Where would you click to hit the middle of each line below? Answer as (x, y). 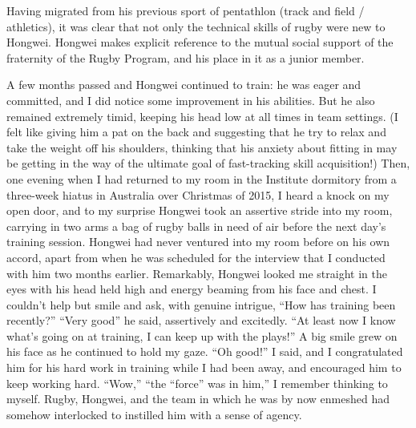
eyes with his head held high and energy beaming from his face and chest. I (192, 289)
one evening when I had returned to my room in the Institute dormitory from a (202, 178)
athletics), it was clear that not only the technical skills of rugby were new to (196, 26)
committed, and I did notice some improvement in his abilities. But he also (191, 100)
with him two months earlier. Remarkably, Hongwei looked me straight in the (197, 273)
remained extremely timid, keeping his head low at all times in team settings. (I (202, 116)
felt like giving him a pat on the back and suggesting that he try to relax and (196, 132)
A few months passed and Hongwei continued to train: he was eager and (184, 85)
